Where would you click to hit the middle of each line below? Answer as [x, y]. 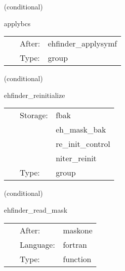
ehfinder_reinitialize [35, 95]
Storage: [34, 115]
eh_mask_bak [81, 130]
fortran [75, 244]
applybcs [17, 23]
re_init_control [83, 144]
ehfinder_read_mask [36, 209]
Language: [38, 244]
